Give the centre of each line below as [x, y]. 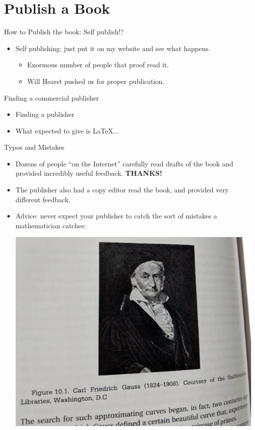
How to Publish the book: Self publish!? [64, 32]
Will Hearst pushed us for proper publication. [96, 81]
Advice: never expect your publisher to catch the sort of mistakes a [116, 216]
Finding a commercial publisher [51, 97]
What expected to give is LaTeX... [67, 130]
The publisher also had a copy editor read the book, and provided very [122, 190]
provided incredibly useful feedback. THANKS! [89, 173]
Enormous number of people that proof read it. [98, 65]
